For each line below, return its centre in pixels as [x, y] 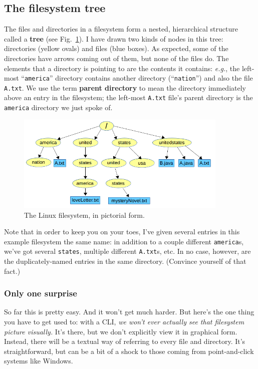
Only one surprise [41, 293]
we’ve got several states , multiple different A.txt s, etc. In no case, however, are [127, 251]
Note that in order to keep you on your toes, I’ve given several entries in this [122, 232]
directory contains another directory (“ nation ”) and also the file [154, 78]
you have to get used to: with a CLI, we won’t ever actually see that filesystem [124, 321]
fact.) [12, 271]
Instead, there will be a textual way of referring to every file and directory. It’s [125, 341]
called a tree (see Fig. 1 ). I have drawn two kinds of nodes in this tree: [114, 38]
